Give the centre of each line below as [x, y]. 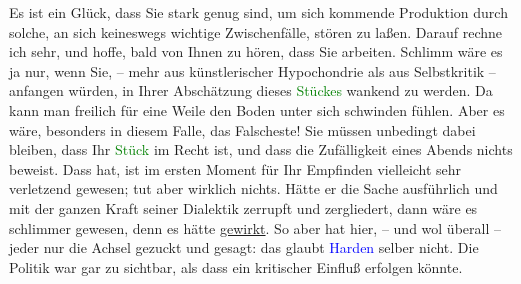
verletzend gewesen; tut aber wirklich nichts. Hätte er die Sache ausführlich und [253, 188]
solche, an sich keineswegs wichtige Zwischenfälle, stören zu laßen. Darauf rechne [256, 31]
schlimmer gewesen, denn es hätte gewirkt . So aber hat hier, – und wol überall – [255, 227]
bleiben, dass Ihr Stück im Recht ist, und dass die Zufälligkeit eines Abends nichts [261, 149]
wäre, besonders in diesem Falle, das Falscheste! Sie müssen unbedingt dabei [242, 129]
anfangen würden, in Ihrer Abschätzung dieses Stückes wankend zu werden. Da [251, 90]
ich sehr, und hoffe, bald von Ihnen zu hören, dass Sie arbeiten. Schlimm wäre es [256, 51]
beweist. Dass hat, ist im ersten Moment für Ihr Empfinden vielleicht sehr [235, 168]
